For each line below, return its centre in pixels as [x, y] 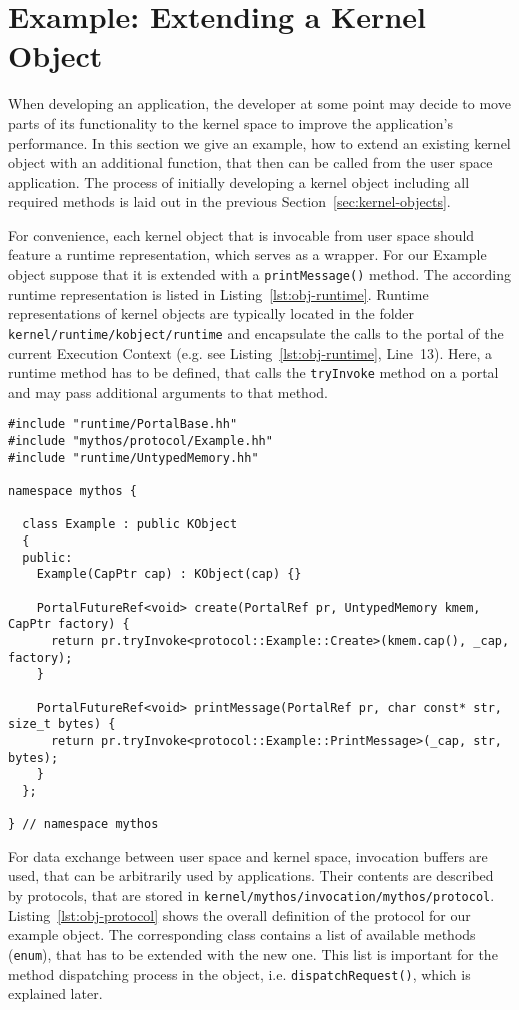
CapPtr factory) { [69, 624]
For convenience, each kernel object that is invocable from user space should [241, 234]
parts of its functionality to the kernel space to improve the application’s [230, 122]
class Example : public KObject [130, 524]
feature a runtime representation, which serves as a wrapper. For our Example [247, 254]
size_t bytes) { [62, 724]
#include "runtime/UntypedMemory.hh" [133, 457]
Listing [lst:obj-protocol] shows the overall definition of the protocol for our [239, 914]
